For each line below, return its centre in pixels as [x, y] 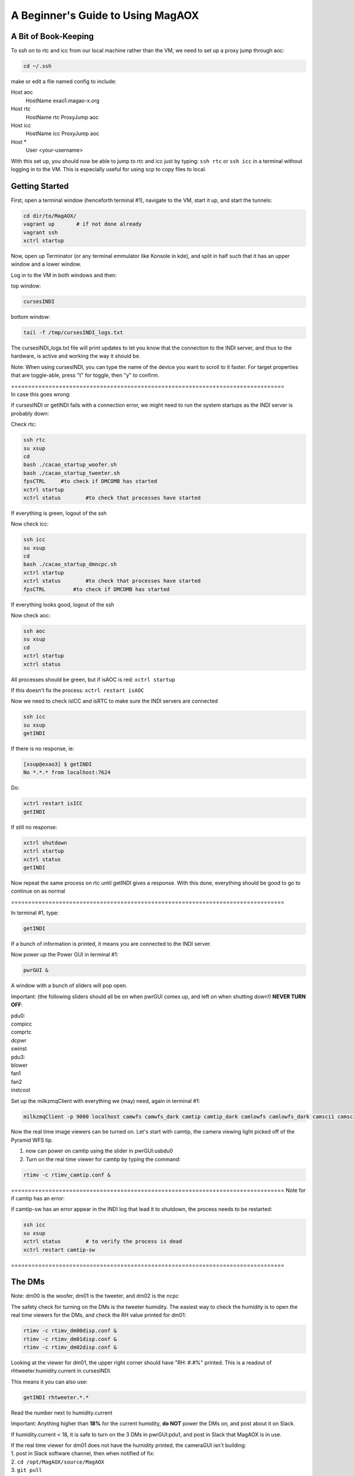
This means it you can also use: [49, 1382]
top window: [26, 286]
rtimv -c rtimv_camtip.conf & [67, 1175]
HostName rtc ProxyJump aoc [62, 117]
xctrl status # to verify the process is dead [103, 1242]
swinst [19, 1049]
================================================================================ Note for [158, 1190]
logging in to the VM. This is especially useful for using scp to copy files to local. [109, 169]
